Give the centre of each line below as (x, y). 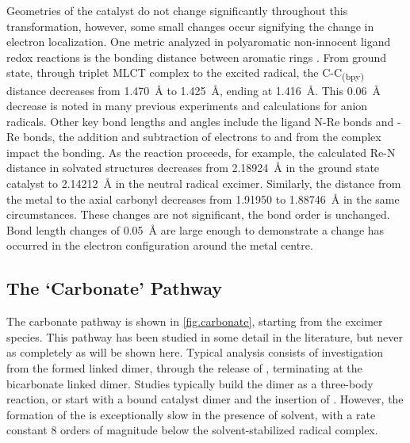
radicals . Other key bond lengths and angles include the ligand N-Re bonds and (200, 121)
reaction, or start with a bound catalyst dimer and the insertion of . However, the (205, 399)
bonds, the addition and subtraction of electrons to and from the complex (202, 137)
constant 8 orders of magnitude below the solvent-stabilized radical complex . (192, 430)
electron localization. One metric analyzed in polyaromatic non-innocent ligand (199, 42)
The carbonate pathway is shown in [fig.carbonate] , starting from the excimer (195, 321)
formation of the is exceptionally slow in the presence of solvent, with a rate (191, 414)
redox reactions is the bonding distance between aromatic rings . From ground (197, 57)
